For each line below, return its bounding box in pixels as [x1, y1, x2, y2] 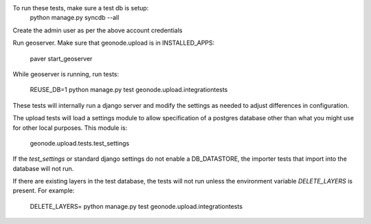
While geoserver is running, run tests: [12, 69, 120, 78]
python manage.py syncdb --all [30, 14, 120, 22]
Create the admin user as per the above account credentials [12, 26, 183, 34]
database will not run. [12, 164, 74, 172]
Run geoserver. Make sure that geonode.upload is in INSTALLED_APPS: [12, 38, 215, 47]
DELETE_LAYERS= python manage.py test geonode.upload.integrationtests [30, 202, 243, 210]
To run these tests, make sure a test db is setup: [12, 4, 149, 12]
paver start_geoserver [30, 54, 93, 63]
